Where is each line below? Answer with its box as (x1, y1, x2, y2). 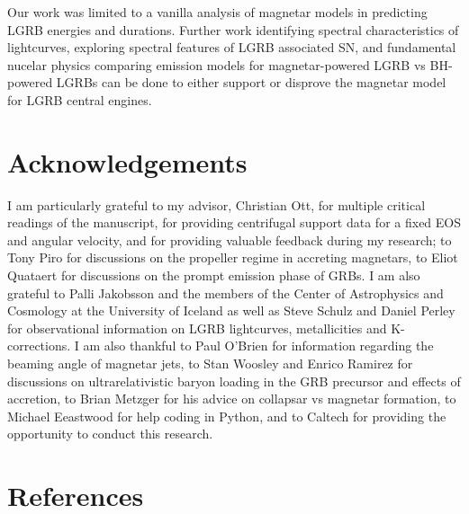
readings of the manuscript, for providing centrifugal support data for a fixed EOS (7, 213, 462, 232)
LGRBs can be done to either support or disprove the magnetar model (56, 73, 446, 92)
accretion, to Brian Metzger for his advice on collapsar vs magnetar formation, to (7, 389, 456, 408)
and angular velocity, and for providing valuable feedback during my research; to (7, 230, 452, 249)
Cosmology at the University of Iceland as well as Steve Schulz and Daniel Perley (7, 301, 455, 320)
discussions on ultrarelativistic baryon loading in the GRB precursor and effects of (7, 371, 461, 390)
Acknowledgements (7, 143, 248, 180)
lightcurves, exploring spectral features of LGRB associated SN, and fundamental (7, 38, 456, 57)
